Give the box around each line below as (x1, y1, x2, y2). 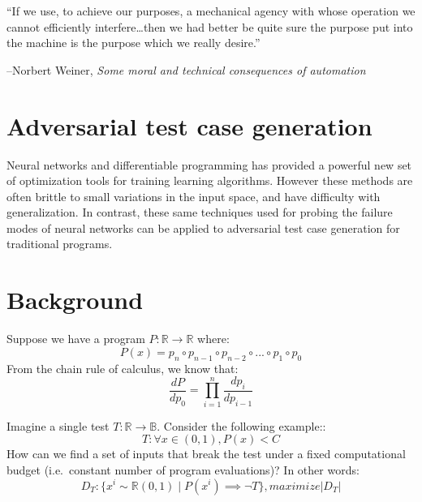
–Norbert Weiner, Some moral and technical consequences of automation (6, 61, 366, 78)
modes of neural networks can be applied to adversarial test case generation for (6, 219, 400, 236)
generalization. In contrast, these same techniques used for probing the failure (6, 204, 393, 221)
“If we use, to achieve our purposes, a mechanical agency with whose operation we (6, 2, 416, 19)
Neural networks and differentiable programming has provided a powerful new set (6, 156, 412, 173)
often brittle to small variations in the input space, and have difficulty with (6, 187, 381, 204)
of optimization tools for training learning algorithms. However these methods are (6, 172, 413, 189)
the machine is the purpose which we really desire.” (6, 34, 261, 51)
